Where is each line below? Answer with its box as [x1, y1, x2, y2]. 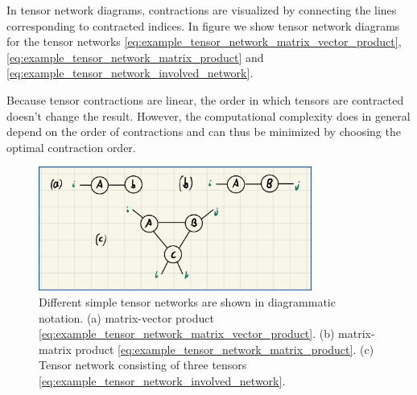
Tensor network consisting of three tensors [39, 356, 247, 373]
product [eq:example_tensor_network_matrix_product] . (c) [75, 340, 374, 357]
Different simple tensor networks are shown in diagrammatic [39, 293, 336, 310]
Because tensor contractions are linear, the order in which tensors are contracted [6, 91, 404, 108]
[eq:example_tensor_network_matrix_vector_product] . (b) [39, 325, 335, 342]
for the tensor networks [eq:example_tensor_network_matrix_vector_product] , [6, 33, 402, 50]
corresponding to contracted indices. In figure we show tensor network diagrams [6, 17, 400, 34]
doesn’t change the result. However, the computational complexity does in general [6, 107, 411, 124]
